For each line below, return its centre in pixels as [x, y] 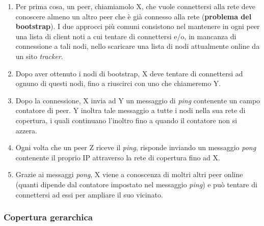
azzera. [26, 130]
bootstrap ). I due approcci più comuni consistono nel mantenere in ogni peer [138, 26]
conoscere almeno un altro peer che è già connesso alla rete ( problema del [134, 16]
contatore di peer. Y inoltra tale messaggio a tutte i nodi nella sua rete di [130, 110]
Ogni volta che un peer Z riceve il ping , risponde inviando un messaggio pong [136, 147]
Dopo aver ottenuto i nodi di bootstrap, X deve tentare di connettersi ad [129, 73]
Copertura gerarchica [48, 217]
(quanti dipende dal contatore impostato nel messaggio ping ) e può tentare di [136, 184]
